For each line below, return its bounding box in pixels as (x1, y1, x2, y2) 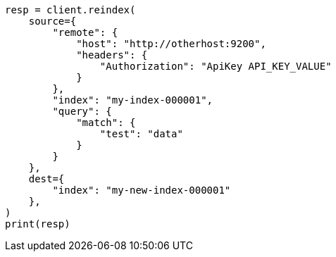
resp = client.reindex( (5, 4, 136, 15)
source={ (28, 15, 77, 27)
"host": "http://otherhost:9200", (76, 38, 266, 49)
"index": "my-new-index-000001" (52, 184, 231, 196)
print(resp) (5, 218, 70, 230)
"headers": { (76, 49, 148, 61)
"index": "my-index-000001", (52, 94, 213, 106)
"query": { (52, 106, 112, 117)
